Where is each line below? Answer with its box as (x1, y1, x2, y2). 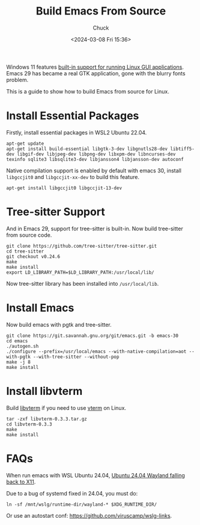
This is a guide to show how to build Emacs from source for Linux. (6, 87, 169, 95)
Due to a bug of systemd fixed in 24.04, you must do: (6, 489, 138, 497)
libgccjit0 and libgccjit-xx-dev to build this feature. (6, 173, 140, 180)
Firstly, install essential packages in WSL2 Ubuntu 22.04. (6, 128, 147, 136)
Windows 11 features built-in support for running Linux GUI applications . (6, 63, 184, 71)
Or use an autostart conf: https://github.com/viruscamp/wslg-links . (6, 512, 172, 519)
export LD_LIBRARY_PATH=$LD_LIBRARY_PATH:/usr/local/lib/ (6, 269, 154, 275)
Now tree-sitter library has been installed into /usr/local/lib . (6, 280, 159, 287)
